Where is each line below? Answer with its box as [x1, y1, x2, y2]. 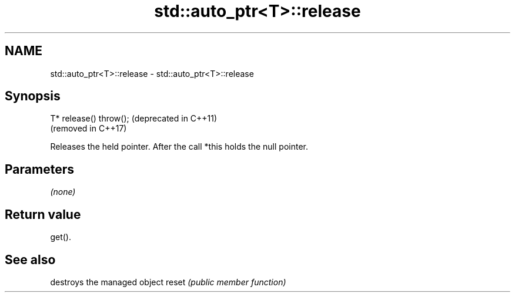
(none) [50, 187, 76, 197]
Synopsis [5, 89, 61, 104]
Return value [5, 207, 81, 222]
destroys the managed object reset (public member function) [50, 276, 286, 287]
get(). [50, 232, 71, 242]
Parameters [5, 161, 74, 177]
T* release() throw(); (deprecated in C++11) [50, 113, 218, 124]
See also [5, 252, 56, 267]
